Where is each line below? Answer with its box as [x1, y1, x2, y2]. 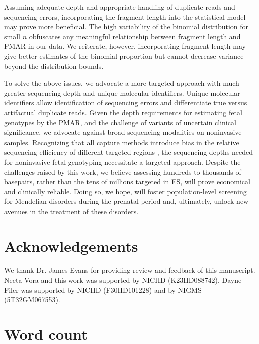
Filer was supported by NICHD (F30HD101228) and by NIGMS [4, 284, 202, 295]
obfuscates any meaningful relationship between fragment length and [29, 31, 241, 41]
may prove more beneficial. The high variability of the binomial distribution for [4, 21, 249, 32]
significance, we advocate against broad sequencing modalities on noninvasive [4, 127, 242, 137]
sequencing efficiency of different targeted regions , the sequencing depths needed [4, 147, 253, 157]
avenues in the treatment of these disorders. [4, 205, 139, 216]
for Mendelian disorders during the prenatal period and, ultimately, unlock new [4, 196, 249, 207]
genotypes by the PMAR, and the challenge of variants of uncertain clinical [4, 117, 236, 127]
